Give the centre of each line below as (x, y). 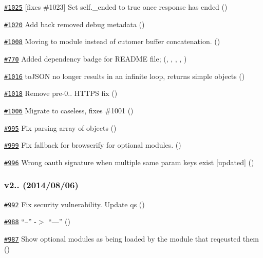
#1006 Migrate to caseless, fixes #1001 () (69, 110)
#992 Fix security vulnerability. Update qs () (74, 204)
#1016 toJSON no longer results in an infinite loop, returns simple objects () (125, 76)
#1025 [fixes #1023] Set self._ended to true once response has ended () (116, 7)
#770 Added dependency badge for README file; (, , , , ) (96, 58)
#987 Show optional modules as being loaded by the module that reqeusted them (131, 239)
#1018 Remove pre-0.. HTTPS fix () (61, 93)
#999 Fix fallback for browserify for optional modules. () (93, 145)
